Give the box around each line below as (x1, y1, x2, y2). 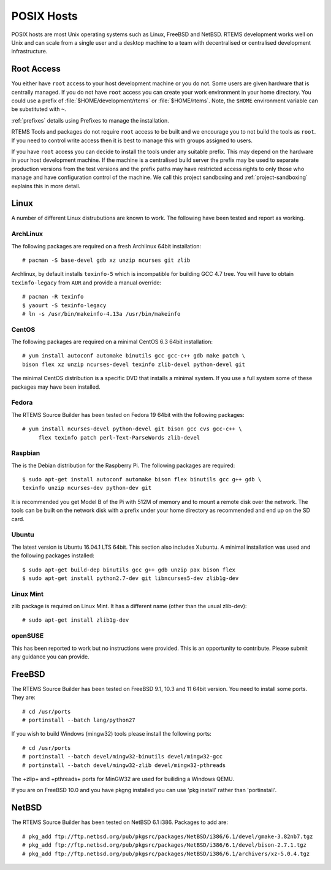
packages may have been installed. (11, 383, 101, 391)
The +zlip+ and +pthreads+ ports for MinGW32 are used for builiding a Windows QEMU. (11, 776, 234, 783)
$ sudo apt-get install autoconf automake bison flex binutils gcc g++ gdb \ (22, 476, 262, 483)
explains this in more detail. (11, 182, 81, 189)
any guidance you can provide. (11, 653, 89, 660)
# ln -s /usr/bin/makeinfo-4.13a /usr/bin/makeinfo (22, 310, 181, 317)
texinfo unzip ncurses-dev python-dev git (22, 484, 152, 492)
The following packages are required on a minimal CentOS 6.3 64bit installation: (11, 338, 213, 346)
